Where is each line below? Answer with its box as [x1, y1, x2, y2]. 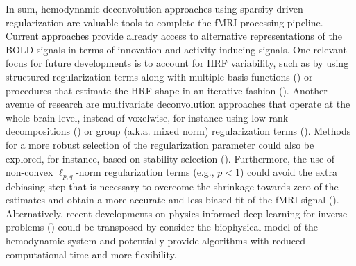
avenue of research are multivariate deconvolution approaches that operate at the [6, 97, 350, 111]
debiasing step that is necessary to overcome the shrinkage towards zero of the [6, 178, 339, 193]
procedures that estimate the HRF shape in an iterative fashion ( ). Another [6, 83, 328, 97]
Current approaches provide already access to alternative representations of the [6, 28, 342, 43]
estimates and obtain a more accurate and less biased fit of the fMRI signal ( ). [6, 192, 339, 207]
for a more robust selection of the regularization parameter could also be [6, 137, 314, 151]
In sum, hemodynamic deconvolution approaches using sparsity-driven [6, 1, 303, 15]
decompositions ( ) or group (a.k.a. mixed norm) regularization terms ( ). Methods [6, 124, 351, 138]
